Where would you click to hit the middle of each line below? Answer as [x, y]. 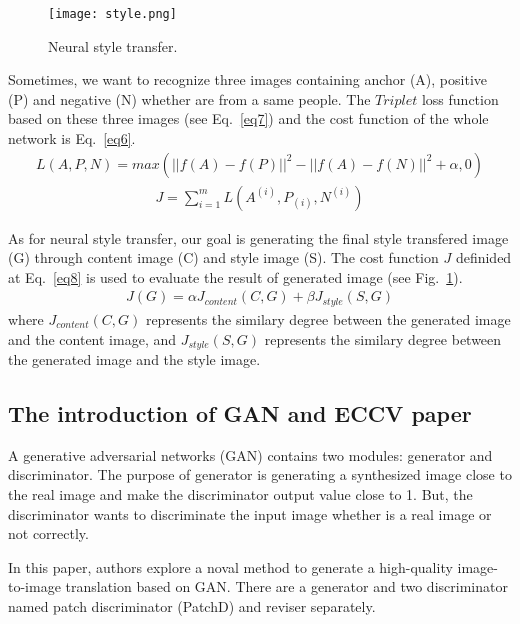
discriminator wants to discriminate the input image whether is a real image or [250, 513]
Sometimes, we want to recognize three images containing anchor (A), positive [248, 79]
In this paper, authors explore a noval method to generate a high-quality [230, 566]
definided [483, 257]
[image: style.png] [112, 14]
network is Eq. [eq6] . [72, 138]
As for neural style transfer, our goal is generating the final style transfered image [258, 237]
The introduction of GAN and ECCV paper [240, 412]
